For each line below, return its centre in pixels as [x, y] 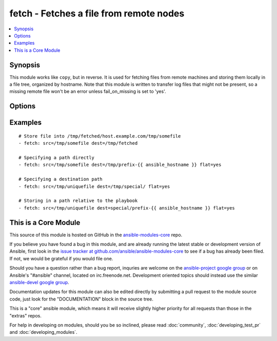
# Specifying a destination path [61, 179]
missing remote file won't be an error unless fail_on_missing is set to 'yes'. [88, 91]
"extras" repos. [26, 315]
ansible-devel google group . [39, 282]
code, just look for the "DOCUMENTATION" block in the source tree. [81, 299]
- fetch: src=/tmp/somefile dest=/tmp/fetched [78, 143]
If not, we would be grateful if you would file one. [61, 258]
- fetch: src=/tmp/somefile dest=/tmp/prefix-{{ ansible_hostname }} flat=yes [120, 165]
